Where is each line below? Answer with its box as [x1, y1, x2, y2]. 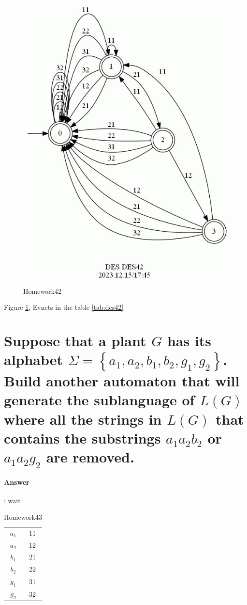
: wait [4, 495, 21, 506]
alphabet [4, 350, 63, 369]
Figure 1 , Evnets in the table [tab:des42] [4, 302, 124, 312]
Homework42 [23, 286, 61, 296]
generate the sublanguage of [4, 390, 195, 410]
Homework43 [4, 511, 42, 522]
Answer [4, 477, 29, 487]
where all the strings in [4, 409, 162, 429]
